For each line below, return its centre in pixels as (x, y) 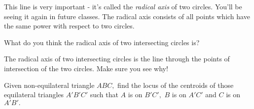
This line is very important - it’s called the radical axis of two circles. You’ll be (123, 6)
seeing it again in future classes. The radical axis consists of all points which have (127, 16)
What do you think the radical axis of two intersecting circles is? (102, 42)
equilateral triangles (34, 95)
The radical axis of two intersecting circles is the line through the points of (117, 59)
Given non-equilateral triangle (49, 85)
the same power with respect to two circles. (69, 26)
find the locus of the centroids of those (176, 85)
